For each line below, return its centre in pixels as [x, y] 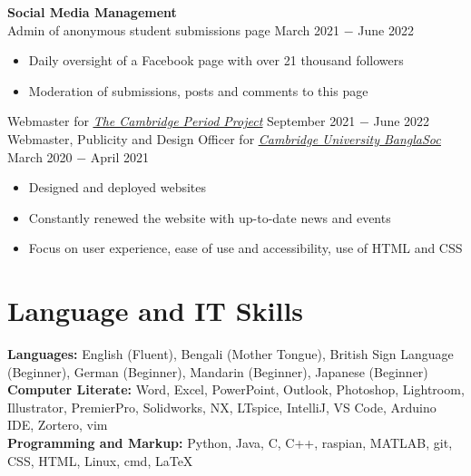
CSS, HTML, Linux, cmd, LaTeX [100, 460]
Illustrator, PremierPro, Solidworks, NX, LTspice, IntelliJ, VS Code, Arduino [222, 407]
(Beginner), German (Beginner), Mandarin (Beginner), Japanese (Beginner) [218, 371]
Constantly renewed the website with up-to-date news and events [210, 217]
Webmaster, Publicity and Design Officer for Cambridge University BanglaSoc [224, 138]
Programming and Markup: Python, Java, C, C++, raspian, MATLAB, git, [230, 443]
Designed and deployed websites [118, 187]
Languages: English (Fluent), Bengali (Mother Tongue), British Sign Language [231, 354]
